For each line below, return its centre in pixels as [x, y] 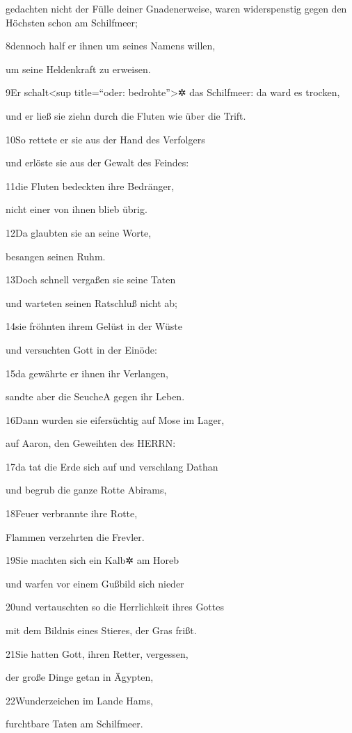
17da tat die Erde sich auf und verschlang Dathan [112, 466]
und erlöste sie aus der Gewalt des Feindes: [97, 163]
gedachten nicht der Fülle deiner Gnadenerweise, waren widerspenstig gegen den [176, 8]
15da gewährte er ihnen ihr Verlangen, [87, 373]
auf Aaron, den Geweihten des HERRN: [91, 443]
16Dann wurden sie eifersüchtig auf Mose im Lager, [115, 419]
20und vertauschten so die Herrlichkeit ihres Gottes [115, 607]
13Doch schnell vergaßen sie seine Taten [91, 279]
